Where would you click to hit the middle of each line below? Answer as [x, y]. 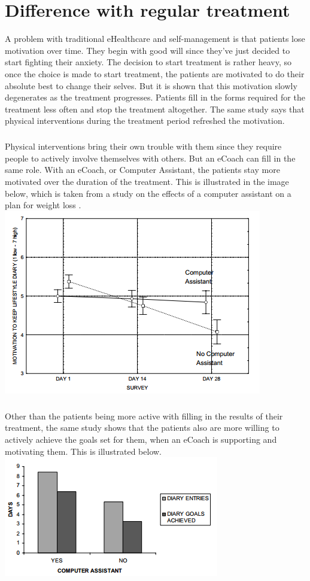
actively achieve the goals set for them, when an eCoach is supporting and [141, 439]
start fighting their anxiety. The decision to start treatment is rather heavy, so [148, 62]
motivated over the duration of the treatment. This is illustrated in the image [147, 182]
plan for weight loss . [43, 205]
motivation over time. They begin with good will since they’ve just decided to [148, 50]
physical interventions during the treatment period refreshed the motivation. [145, 121]
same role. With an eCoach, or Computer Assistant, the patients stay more [142, 170]
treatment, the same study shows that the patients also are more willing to [142, 428]
